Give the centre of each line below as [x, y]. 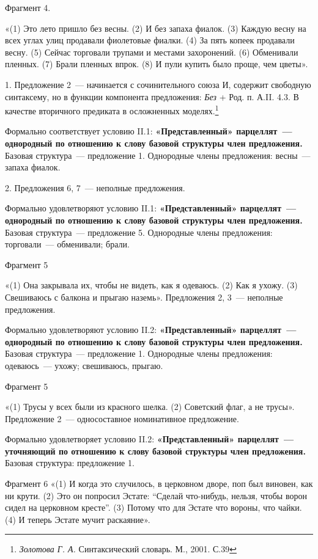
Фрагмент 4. [28, 7]
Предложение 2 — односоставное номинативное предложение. [122, 418]
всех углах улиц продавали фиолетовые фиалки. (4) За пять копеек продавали [150, 40]
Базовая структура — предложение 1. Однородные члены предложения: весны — [158, 155]
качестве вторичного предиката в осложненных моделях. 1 [112, 110]
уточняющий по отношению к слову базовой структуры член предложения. [155, 451]
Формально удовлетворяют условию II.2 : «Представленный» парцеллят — [151, 330]
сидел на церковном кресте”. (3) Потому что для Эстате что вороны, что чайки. [153, 507]
